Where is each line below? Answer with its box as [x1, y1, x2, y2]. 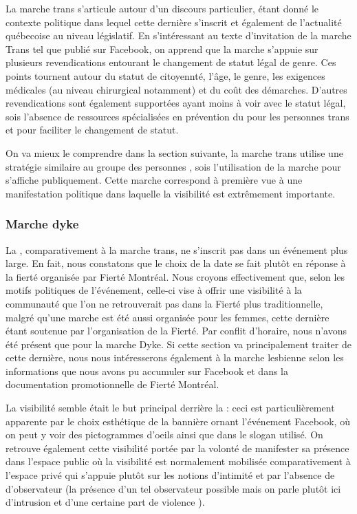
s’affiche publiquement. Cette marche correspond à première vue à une [6, 173, 303, 187]
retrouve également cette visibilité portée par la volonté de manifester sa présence [6, 440, 349, 455]
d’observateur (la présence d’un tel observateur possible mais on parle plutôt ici [6, 481, 341, 495]
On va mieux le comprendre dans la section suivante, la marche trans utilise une [6, 145, 343, 160]
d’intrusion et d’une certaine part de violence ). [6, 495, 205, 509]
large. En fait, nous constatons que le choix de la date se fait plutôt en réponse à [6, 256, 346, 270]
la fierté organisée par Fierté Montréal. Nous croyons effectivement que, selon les [6, 269, 345, 283]
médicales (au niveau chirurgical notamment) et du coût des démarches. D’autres [6, 82, 347, 96]
